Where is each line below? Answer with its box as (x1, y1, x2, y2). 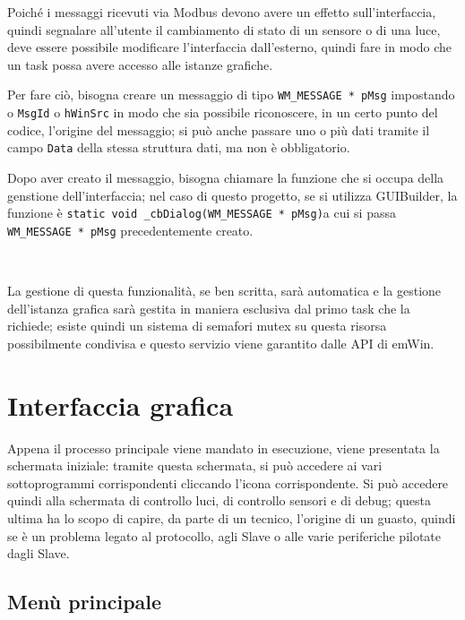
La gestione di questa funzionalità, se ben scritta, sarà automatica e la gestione (7, 281, 442, 300)
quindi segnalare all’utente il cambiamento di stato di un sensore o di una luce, (7, 20, 441, 39)
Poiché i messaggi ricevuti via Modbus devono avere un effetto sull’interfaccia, (7, 3, 436, 21)
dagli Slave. (7, 544, 70, 563)
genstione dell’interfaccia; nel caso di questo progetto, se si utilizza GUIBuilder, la (7, 185, 458, 204)
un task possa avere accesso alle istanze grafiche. (7, 55, 273, 73)
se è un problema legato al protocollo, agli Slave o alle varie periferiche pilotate (7, 526, 442, 545)
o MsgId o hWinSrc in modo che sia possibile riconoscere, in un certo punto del (7, 103, 438, 122)
